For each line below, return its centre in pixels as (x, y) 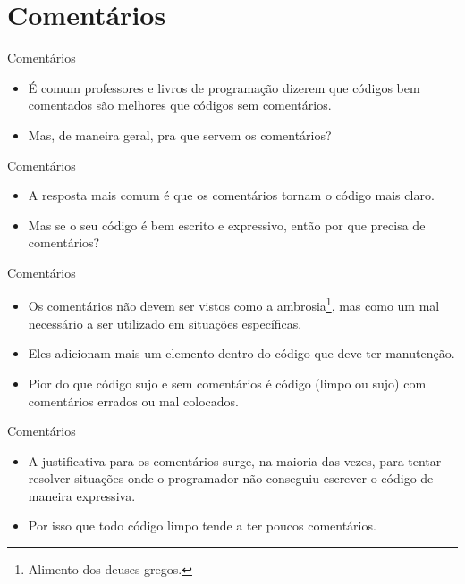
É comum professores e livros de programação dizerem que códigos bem (224, 87)
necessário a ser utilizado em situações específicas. (165, 323)
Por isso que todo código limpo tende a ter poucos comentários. (202, 526)
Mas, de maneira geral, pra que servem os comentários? (180, 134)
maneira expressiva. (82, 495)
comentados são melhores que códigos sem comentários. (180, 105)
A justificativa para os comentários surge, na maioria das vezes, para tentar (235, 460)
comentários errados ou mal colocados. (134, 400)
